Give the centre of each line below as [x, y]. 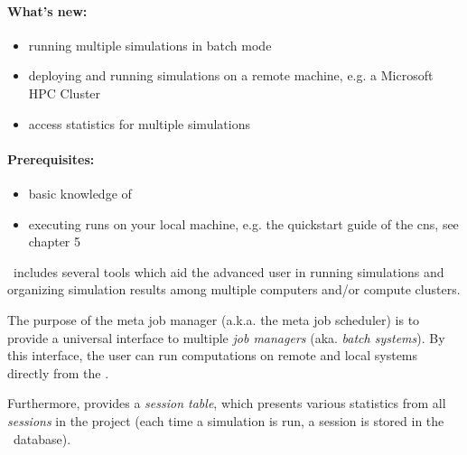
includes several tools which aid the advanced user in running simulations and [229, 271]
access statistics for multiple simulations [139, 123]
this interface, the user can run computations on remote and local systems [213, 355]
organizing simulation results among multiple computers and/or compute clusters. [234, 289]
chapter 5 [55, 241]
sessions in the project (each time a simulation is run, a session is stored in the [226, 420]
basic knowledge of [80, 193]
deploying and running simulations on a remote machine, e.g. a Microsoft [231, 75]
